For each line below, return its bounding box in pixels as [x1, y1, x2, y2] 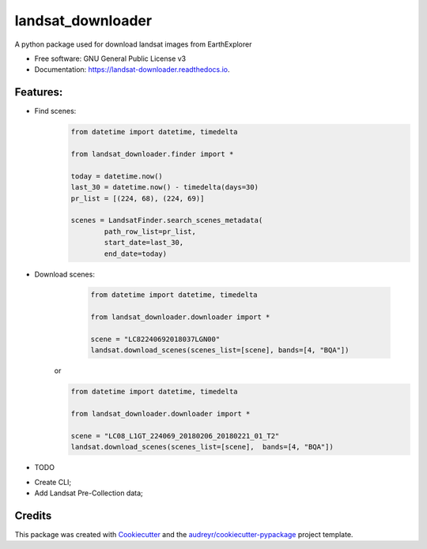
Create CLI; [34, 477, 72, 487]
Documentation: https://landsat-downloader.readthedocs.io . [34, 65, 230, 74]
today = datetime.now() [70, 171, 164, 181]
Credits [14, 509, 52, 522]
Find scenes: [34, 107, 77, 116]
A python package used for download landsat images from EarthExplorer [14, 39, 252, 49]
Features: [14, 85, 63, 99]
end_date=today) [104, 249, 168, 258]
